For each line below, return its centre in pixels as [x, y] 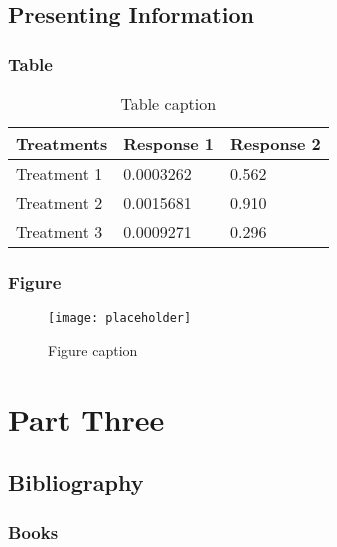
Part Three [86, 418]
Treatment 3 [59, 231]
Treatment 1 [59, 173]
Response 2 [275, 143]
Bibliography [76, 482]
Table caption [168, 103]
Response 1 [168, 143]
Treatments [62, 143]
